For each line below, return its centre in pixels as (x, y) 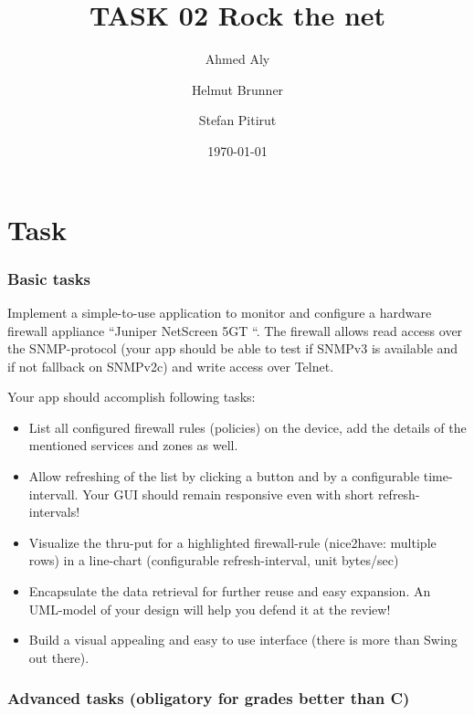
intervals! (54, 512)
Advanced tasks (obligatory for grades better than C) (209, 698)
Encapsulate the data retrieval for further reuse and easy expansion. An (230, 591)
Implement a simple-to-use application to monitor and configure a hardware (220, 312)
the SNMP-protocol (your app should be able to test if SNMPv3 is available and (233, 348)
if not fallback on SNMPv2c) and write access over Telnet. (171, 366)
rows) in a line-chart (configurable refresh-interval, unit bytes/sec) (214, 560)
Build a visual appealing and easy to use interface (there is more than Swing (243, 640)
